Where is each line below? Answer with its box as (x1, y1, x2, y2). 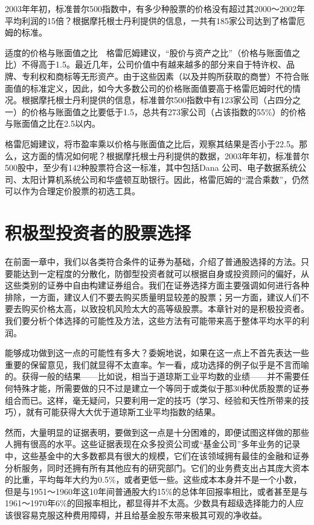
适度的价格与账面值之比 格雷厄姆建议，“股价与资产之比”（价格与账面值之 (5, 46, 301, 59)
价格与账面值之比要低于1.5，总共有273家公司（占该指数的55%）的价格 (30, 105, 306, 118)
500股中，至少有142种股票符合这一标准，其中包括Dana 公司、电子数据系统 (5, 161, 298, 174)
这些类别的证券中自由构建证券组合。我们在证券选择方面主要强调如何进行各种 (5, 279, 309, 291)
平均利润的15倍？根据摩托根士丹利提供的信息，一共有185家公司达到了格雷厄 (5, 14, 305, 27)
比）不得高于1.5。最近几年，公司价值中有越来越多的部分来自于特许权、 (5, 58, 286, 71)
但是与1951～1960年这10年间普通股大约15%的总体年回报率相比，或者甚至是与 (5, 485, 308, 497)
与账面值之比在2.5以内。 (5, 117, 100, 130)
